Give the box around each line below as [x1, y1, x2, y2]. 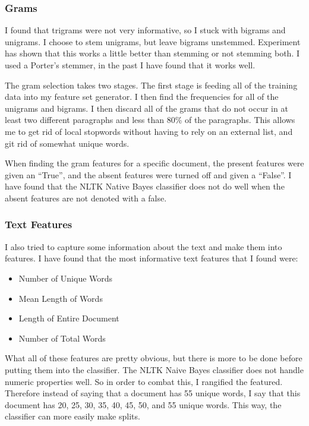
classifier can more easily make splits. [5, 410, 140, 422]
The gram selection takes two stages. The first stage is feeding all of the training [5, 78, 298, 91]
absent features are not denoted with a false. [5, 191, 167, 204]
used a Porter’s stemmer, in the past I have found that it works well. [5, 59, 256, 71]
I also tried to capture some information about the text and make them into [5, 240, 282, 253]
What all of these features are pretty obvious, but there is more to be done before [5, 352, 302, 364]
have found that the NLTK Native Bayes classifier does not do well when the [5, 180, 285, 193]
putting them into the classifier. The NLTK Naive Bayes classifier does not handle [5, 363, 304, 375]
